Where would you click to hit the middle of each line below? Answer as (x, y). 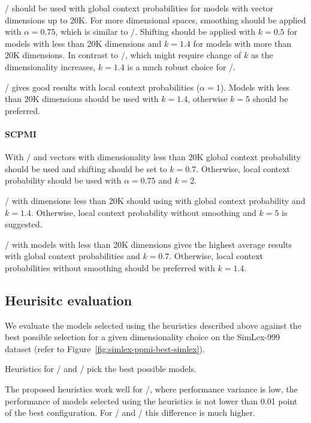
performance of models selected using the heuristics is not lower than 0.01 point (151, 400)
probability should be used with (63, 180)
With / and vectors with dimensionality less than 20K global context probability (153, 157)
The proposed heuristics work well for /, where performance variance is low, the (151, 389)
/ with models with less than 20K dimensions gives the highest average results (149, 244)
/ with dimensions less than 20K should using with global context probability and (155, 200)
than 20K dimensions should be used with (82, 99)
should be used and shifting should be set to (86, 168)
